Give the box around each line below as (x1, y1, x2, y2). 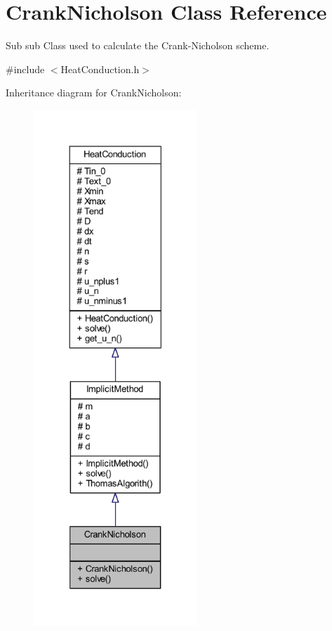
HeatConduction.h (60, 61, 140, 76)
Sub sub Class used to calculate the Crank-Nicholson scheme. (6, 38, 270, 53)
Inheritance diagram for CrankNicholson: (6, 85, 182, 100)
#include (6, 61, 45, 76)
